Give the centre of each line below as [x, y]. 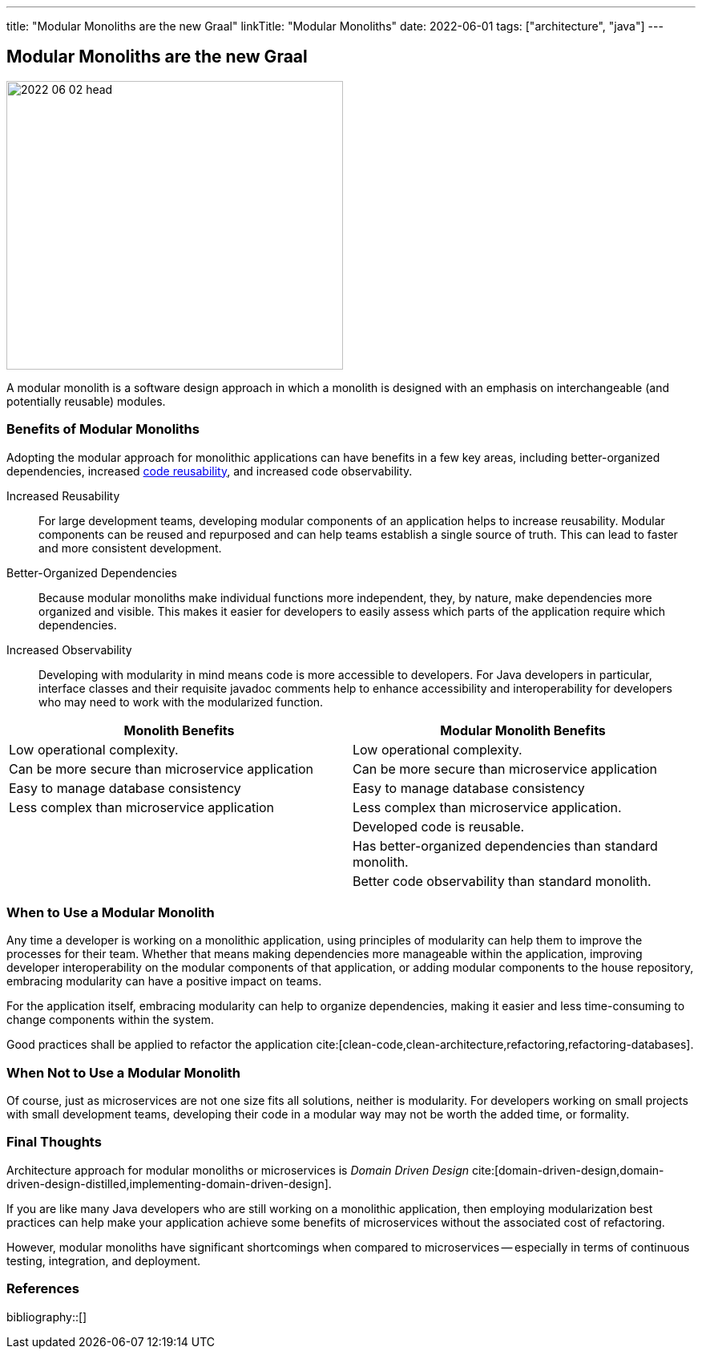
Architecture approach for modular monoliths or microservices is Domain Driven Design [238, 1170]
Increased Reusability [63, 495]
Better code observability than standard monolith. [502, 881]
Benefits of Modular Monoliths [103, 429]
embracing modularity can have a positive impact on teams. [164, 981]
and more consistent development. [130, 548]
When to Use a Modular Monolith [111, 912]
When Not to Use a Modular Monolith [124, 1072]
